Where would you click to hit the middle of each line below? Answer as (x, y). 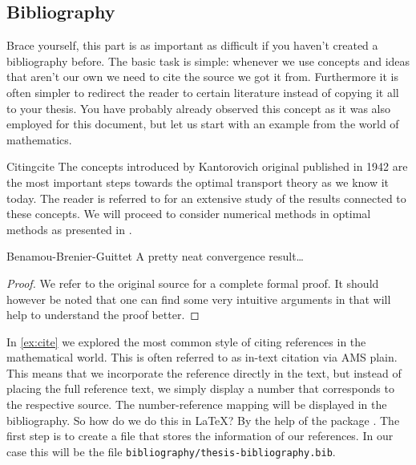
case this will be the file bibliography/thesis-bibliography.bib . (171, 451)
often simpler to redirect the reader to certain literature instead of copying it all (203, 92)
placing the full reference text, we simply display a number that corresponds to (200, 388)
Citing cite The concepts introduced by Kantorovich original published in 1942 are (207, 166)
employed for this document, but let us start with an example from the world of (203, 124)
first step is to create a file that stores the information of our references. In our (200, 436)
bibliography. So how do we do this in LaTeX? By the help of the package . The (203, 420)
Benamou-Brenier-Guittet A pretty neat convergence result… (155, 256)
